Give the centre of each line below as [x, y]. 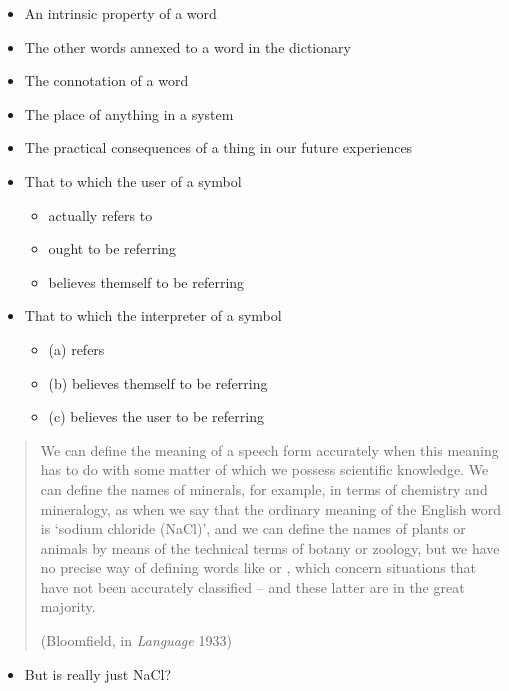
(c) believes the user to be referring [156, 416]
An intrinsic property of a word [120, 13]
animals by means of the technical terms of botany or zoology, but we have [270, 547]
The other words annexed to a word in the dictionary [187, 46]
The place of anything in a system [129, 113]
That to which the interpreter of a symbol [153, 315]
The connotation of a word [106, 80]
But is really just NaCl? [98, 673]
